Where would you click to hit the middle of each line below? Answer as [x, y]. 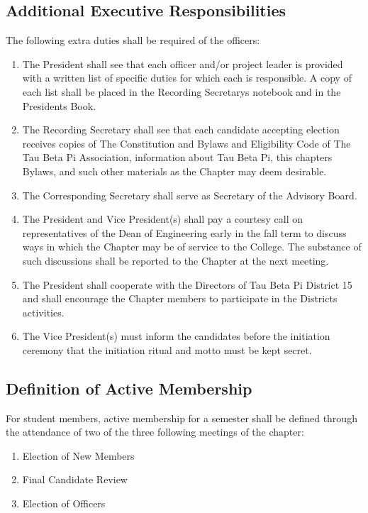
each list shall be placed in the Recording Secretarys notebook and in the [182, 91]
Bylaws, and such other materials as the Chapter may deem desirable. [174, 171]
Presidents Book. [59, 105]
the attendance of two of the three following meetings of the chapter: [155, 432]
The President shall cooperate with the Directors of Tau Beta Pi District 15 [187, 284]
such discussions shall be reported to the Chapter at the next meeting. [175, 260]
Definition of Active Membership [129, 388]
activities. [43, 312]
